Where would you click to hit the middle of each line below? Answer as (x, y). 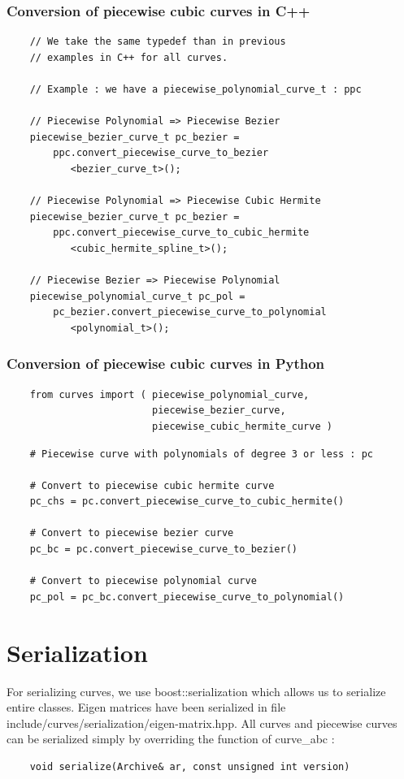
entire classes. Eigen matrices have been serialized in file (146, 707)
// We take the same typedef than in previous (158, 42)
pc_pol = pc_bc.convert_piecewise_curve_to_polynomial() (187, 597)
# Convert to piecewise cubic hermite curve (152, 485)
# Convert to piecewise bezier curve (132, 533)
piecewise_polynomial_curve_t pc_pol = (137, 296)
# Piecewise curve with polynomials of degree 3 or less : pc (202, 454)
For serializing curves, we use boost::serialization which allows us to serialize (196, 691)
